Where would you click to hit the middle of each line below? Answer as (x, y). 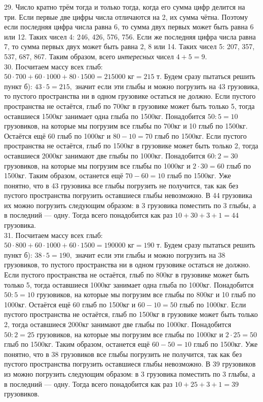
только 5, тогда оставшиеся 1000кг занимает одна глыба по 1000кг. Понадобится (129, 284)
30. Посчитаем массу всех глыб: (53, 66)
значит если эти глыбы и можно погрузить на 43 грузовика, (167, 86)
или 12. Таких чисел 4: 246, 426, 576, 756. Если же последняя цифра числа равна (130, 36)
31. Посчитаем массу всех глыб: (53, 235)
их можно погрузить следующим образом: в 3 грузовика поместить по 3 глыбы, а (130, 205)
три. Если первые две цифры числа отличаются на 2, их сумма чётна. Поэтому (126, 16)
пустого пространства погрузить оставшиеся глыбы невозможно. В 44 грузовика (128, 195)
